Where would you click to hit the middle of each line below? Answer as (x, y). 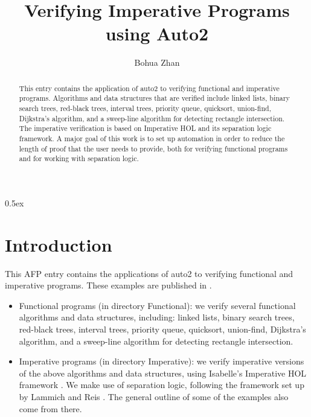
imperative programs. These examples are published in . (108, 285)
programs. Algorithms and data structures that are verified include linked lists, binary (154, 98)
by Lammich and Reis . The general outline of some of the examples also (154, 397)
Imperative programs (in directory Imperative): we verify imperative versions (162, 361)
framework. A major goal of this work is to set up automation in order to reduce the (152, 138)
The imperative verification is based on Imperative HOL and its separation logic (145, 128)
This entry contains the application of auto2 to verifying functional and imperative (149, 88)
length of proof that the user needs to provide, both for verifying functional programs (153, 148)
